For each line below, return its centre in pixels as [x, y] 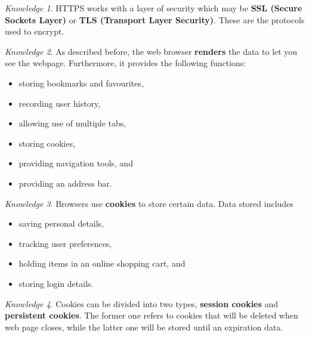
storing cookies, [47, 143]
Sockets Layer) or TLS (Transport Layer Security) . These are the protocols [155, 19]
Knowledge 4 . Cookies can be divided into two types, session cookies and [142, 303]
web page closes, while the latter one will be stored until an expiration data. [144, 327]
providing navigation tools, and [76, 163]
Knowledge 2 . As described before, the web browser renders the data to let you [151, 51]
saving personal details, [61, 223]
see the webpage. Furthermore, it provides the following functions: [126, 63]
